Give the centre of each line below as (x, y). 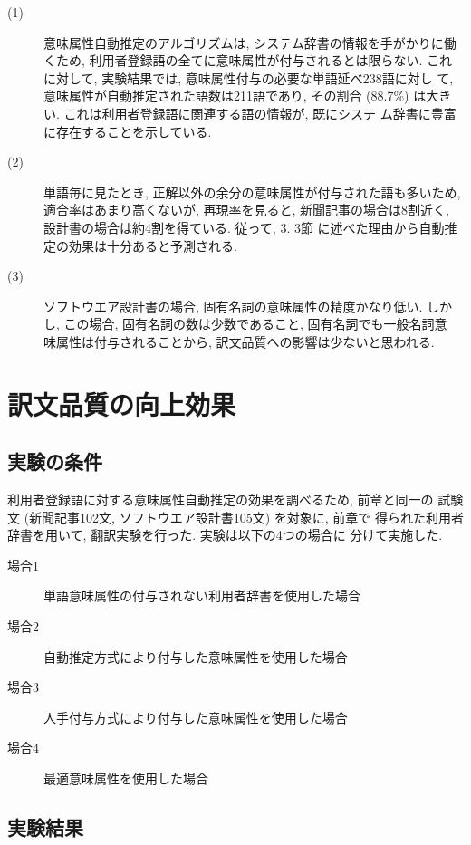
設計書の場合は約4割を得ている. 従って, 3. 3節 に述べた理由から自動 (244, 227)
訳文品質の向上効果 (122, 403)
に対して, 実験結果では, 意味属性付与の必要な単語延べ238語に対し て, (249, 77)
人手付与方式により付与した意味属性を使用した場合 (196, 717)
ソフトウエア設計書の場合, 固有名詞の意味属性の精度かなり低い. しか (248, 306)
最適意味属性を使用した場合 (126, 778)
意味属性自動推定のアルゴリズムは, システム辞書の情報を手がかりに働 (250, 42)
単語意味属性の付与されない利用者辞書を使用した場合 (202, 595)
